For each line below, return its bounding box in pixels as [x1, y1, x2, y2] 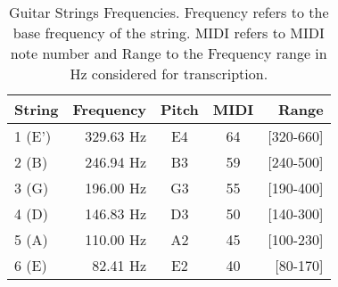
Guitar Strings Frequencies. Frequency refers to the [9, 2, 329, 22]
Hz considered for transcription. [70, 63, 268, 84]
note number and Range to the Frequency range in [10, 43, 327, 63]
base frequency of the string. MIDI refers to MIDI [12, 22, 325, 43]
